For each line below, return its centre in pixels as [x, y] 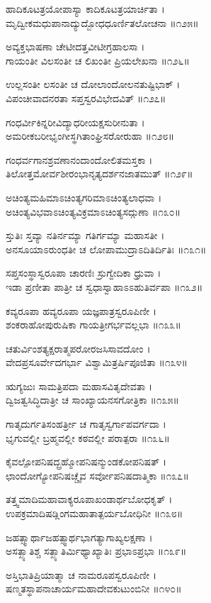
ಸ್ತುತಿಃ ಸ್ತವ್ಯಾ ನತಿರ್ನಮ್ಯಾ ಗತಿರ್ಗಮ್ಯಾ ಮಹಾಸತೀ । [85, 235]
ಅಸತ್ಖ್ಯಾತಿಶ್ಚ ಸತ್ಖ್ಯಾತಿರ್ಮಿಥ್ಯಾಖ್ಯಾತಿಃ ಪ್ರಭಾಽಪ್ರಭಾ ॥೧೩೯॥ [96, 551]
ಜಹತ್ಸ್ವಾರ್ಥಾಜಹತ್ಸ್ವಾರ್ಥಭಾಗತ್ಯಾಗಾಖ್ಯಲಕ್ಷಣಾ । [79, 537]
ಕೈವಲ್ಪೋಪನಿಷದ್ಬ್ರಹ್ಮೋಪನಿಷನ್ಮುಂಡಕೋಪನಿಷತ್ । [86, 461]
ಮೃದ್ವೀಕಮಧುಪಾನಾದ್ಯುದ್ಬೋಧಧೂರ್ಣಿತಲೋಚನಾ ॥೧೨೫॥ [102, 22]
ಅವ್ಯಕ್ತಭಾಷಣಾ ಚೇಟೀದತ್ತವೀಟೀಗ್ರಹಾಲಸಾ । [75, 46]
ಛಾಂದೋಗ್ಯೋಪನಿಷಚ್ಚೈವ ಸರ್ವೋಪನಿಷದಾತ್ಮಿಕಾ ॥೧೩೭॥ [97, 475]
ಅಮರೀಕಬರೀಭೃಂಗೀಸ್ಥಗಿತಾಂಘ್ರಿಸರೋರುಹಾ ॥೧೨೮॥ [90, 136]
